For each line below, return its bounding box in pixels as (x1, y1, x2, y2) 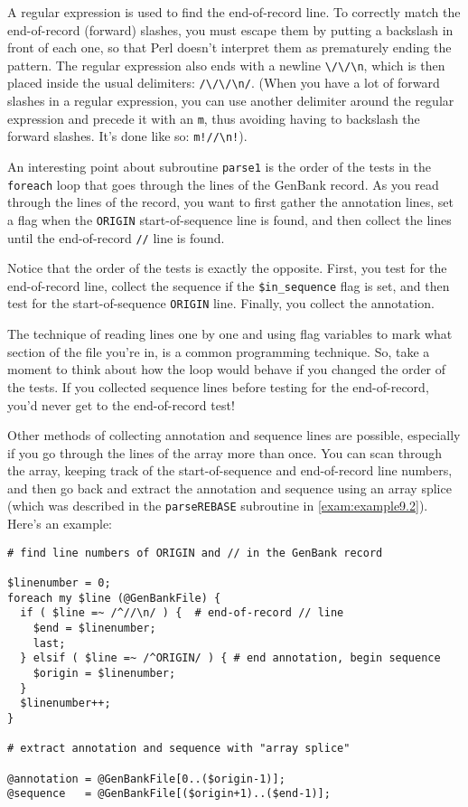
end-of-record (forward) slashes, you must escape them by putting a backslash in (7, 20, 454, 39)
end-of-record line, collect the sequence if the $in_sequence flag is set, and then (7, 276, 450, 295)
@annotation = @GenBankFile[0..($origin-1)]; (7, 772, 285, 785)
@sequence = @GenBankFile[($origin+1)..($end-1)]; (7, 787, 331, 801)
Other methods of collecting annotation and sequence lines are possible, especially (7, 426, 461, 445)
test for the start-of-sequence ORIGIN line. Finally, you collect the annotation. (7, 294, 435, 313)
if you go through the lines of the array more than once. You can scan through (7, 443, 443, 462)
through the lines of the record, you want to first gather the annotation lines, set (7, 192, 454, 211)
